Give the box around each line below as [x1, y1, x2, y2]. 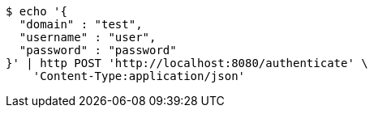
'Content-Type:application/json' [32, 70, 246, 82]
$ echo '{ [6, 5, 67, 18]
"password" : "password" [19, 44, 177, 57]
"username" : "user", [19, 31, 157, 44]
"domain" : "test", [19, 18, 143, 31]
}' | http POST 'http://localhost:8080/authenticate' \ [6, 57, 368, 70]
